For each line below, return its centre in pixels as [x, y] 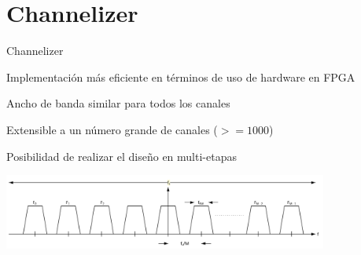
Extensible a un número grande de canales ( [112, 129]
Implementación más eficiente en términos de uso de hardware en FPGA [181, 76]
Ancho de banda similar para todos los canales [118, 103]
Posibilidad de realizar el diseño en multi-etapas [122, 156]
